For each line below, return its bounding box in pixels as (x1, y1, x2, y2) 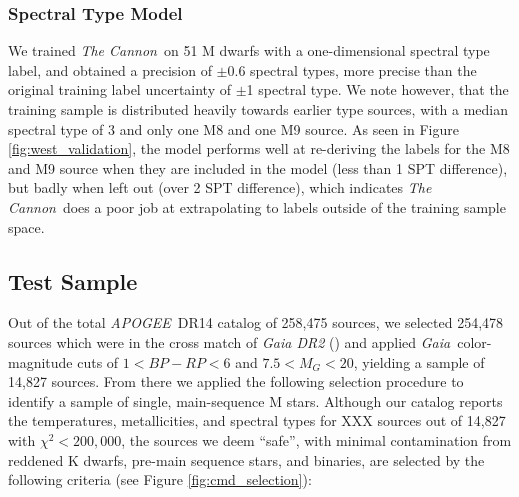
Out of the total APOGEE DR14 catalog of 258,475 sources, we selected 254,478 (8, 312, 504, 333)
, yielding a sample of (353, 351, 485, 372)
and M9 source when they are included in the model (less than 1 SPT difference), (8, 157, 508, 178)
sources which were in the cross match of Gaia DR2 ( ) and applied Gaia (8, 331, 451, 352)
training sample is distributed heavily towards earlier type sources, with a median (8, 99, 509, 119)
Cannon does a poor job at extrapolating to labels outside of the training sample (8, 196, 506, 217)
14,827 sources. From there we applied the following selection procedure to (8, 371, 464, 392)
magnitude (8, 351, 73, 372)
